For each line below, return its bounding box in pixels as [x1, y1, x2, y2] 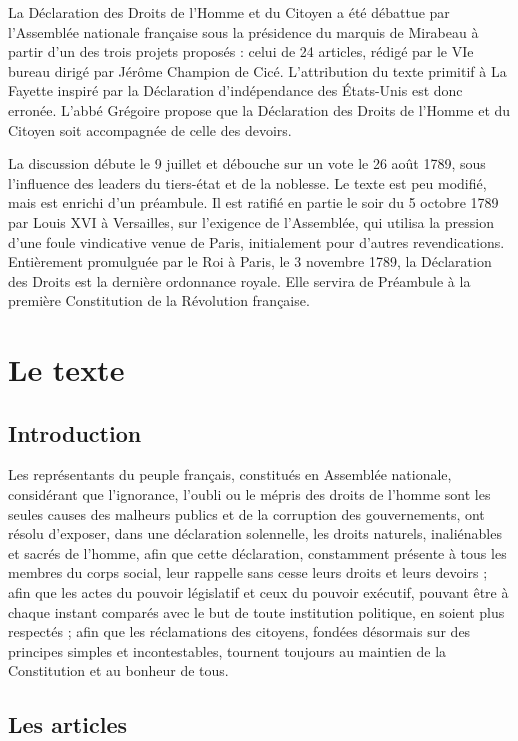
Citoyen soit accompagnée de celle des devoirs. [8, 119, 292, 140]
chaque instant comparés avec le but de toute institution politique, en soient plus [8, 601, 505, 622]
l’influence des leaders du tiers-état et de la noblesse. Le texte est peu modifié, [8, 172, 487, 193]
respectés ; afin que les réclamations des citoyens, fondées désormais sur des [8, 621, 471, 642]
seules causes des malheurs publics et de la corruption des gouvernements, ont [8, 503, 485, 524]
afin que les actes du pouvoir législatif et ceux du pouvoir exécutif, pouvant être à [8, 582, 509, 603]
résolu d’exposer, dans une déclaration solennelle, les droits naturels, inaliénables [8, 523, 502, 544]
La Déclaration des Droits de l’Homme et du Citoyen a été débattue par [8, 2, 450, 22]
